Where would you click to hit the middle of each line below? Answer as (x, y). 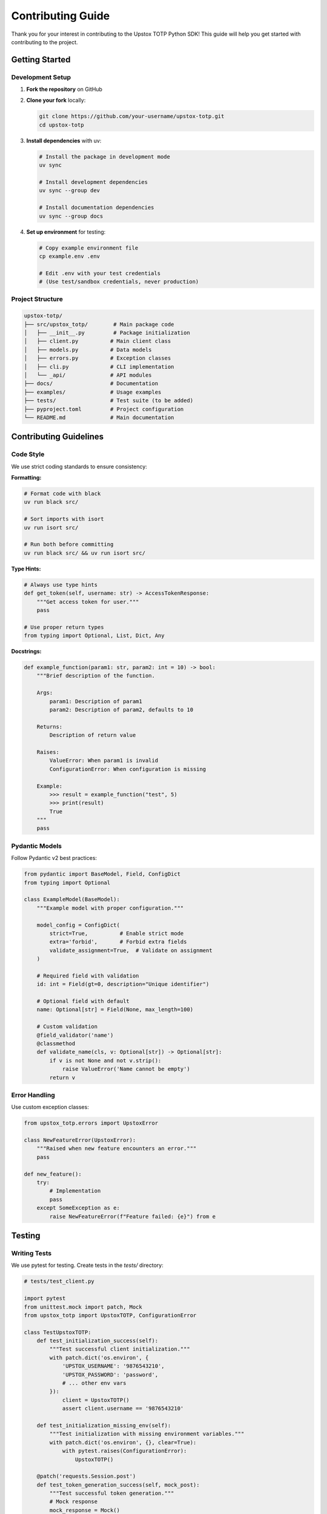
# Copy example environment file (89, 248)
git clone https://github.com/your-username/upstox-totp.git (132, 116)
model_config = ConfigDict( (78, 925)
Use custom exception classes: (50, 1107)
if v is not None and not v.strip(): (105, 1060)
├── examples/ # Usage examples (93, 392)
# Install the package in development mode (105, 157)
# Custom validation (67, 1027)
